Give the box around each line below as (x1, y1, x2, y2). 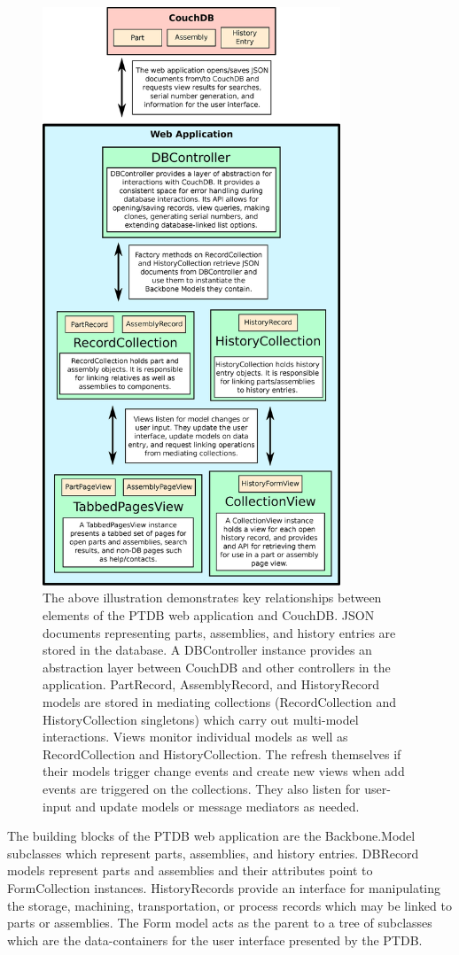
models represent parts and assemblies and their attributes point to (7, 861, 373, 880)
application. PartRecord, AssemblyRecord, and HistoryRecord (43, 675, 380, 694)
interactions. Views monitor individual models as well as (43, 727, 348, 746)
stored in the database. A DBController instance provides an (43, 641, 372, 659)
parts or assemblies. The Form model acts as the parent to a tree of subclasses (7, 913, 432, 932)
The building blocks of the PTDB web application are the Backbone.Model (7, 827, 416, 845)
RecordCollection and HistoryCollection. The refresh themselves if (43, 744, 401, 763)
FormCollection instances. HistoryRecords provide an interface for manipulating (7, 878, 441, 897)
